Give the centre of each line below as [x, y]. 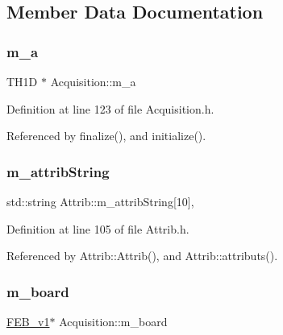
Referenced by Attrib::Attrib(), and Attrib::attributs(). [142, 256]
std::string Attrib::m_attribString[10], [100, 201]
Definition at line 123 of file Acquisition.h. [110, 108]
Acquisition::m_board [113, 321]
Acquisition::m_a [93, 81]
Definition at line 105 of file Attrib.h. [98, 228]
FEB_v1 [28, 321]
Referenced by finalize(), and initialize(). [106, 136]
